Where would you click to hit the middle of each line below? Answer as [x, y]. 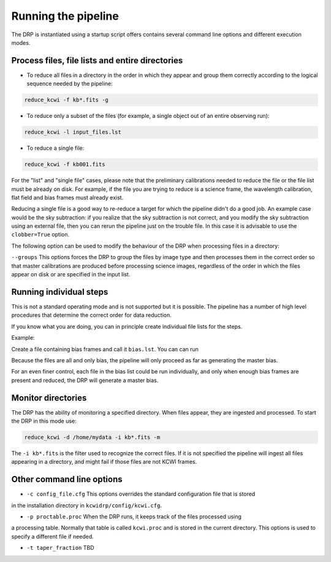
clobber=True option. [40, 235]
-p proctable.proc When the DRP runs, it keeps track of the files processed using [134, 517]
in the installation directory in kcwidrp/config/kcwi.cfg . [87, 505]
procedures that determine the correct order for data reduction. [91, 315]
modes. [21, 42]
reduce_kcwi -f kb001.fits [65, 165]
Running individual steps [60, 292]
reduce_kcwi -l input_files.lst [73, 132]
